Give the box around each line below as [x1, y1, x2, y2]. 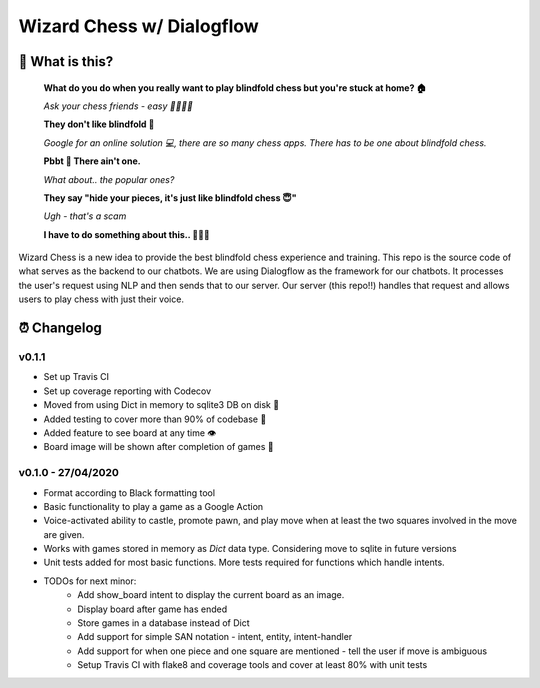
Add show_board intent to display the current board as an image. [77, 589, 345, 601]
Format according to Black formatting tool [43, 486, 215, 499]
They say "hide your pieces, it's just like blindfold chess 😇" [43, 191, 297, 204]
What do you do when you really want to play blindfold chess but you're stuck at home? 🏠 [43, 81, 427, 94]
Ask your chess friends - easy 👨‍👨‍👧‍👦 [43, 100, 194, 112]
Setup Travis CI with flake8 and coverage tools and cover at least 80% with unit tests [77, 659, 428, 671]
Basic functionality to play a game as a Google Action [43, 500, 264, 512]
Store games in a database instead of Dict [77, 617, 250, 629]
